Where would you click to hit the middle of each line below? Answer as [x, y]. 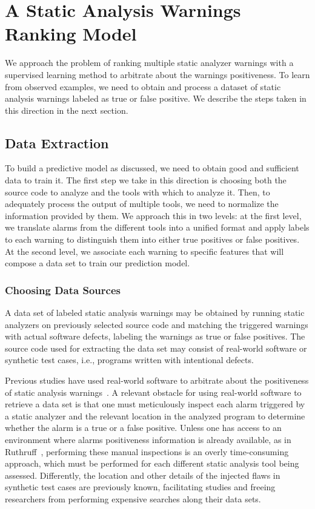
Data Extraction [57, 143]
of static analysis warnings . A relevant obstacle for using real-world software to [153, 392]
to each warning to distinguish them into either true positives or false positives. [152, 239]
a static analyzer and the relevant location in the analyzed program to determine [155, 415]
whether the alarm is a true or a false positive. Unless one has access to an [143, 428]
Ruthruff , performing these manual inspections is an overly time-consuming [147, 451]
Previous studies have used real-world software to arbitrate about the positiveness [157, 380]
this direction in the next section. [67, 110]
